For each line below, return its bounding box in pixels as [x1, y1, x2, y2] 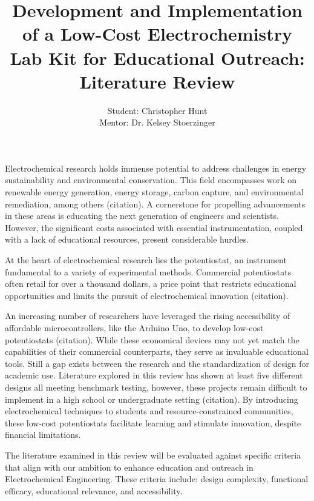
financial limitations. [5, 428, 81, 441]
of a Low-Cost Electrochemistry [22, 21, 293, 46]
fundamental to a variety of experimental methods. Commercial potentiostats [5, 265, 292, 278]
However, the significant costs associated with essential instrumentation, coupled [5, 221, 303, 234]
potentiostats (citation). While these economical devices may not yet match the [5, 333, 299, 346]
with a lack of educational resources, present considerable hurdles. [5, 233, 249, 246]
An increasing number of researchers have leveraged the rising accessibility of [5, 309, 290, 322]
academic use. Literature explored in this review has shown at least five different [5, 369, 303, 382]
